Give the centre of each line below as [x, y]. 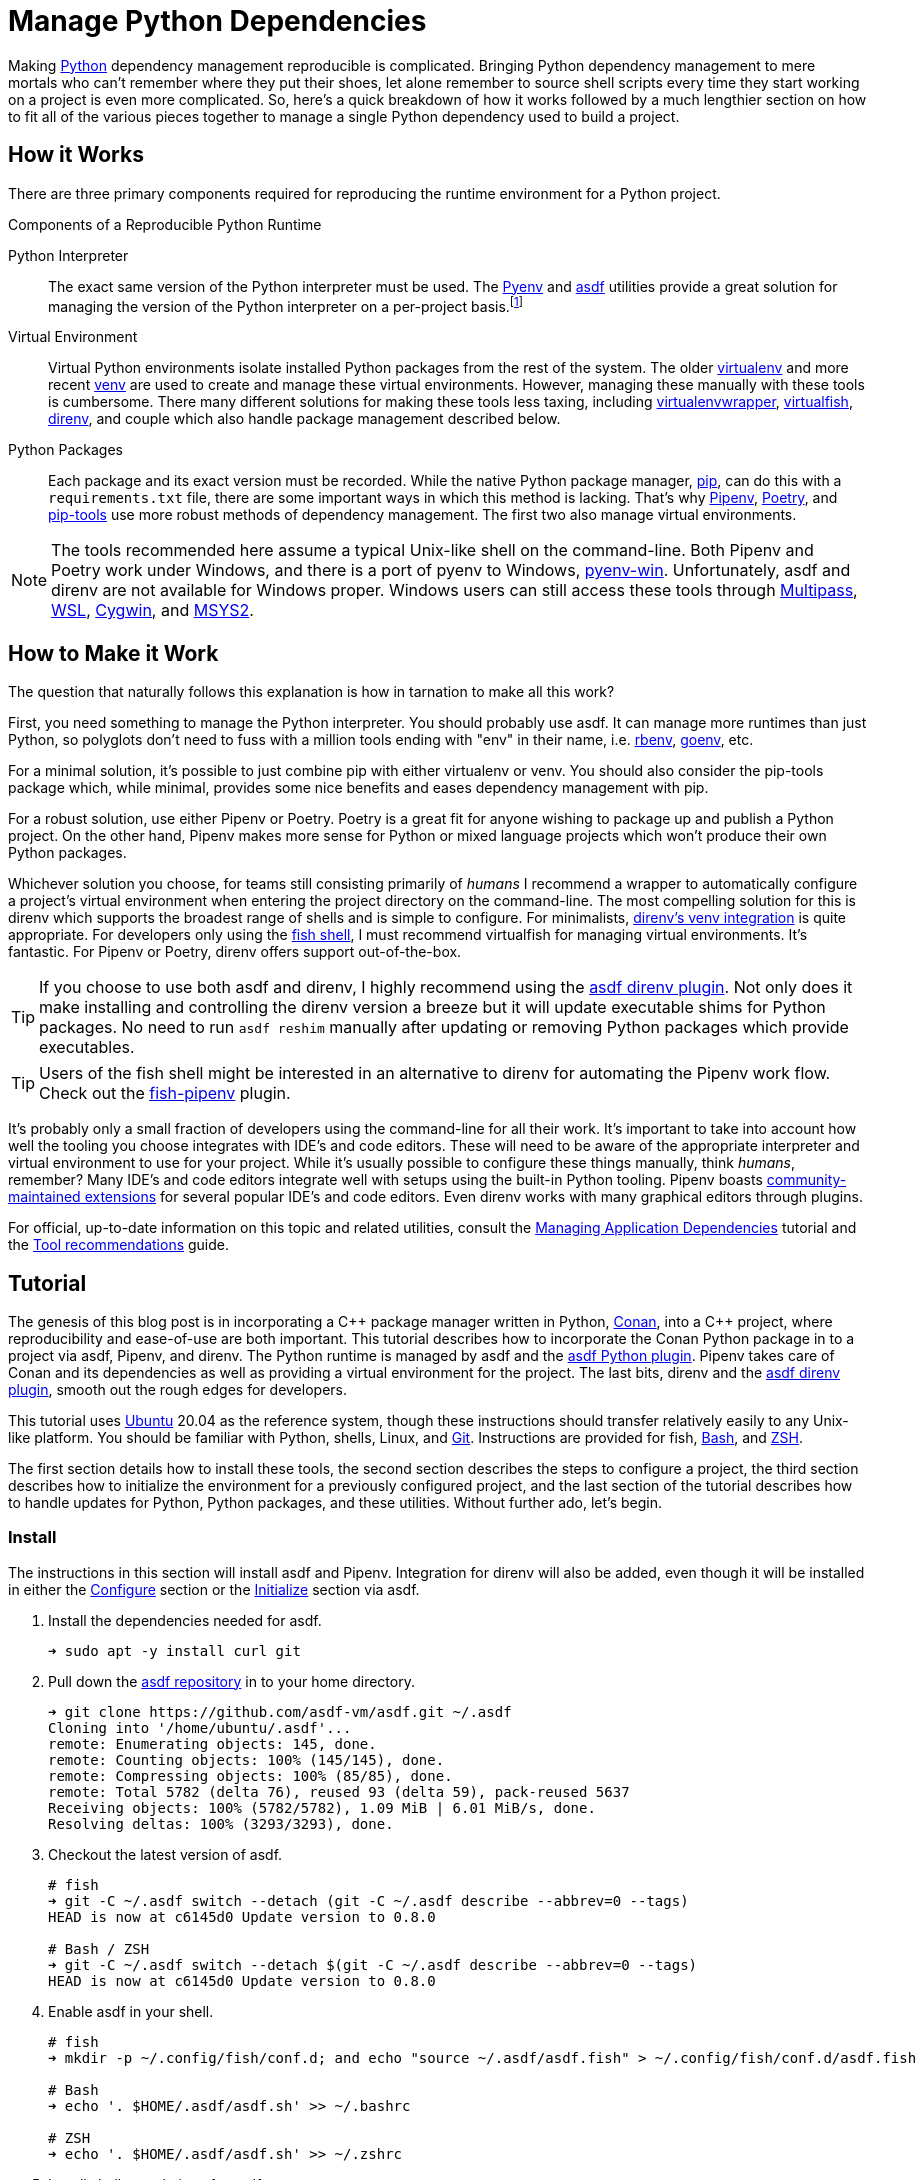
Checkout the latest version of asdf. [165, 1854]
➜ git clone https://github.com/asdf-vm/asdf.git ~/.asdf [280, 1711]
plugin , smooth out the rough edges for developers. [177, 1389]
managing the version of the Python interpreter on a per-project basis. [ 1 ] [286, 304]
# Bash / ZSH [99, 1948]
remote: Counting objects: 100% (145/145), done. [246, 1759]
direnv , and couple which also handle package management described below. [304, 419]
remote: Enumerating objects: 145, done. [212, 1743]
